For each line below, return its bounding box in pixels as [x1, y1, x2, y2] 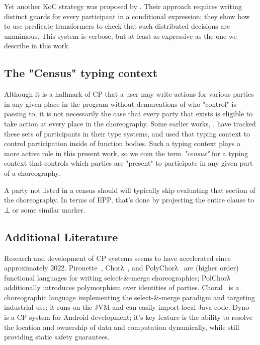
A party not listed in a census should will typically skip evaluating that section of [4, 184, 255, 195]
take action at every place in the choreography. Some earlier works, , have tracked [4, 118, 256, 128]
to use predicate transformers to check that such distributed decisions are [4, 21, 230, 31]
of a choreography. [4, 167, 60, 178]
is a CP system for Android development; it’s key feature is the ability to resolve [4, 312, 252, 322]
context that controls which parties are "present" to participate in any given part [4, 158, 253, 168]
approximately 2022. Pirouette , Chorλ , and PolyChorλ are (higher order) [4, 262, 239, 273]
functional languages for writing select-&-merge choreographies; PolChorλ [4, 272, 231, 283]
